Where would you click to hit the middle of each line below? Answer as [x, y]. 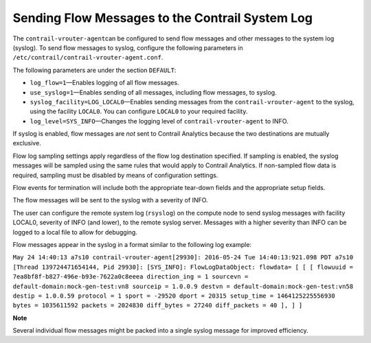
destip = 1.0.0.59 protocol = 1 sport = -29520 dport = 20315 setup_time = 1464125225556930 [174, 296]
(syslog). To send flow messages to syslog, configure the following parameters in [128, 47]
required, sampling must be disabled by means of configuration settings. [115, 175]
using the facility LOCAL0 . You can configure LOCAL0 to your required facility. [139, 111]
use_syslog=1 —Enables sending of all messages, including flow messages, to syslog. [154, 92]
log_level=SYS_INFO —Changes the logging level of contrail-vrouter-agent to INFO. [159, 121]
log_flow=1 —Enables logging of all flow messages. [104, 83]
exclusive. [27, 143]
